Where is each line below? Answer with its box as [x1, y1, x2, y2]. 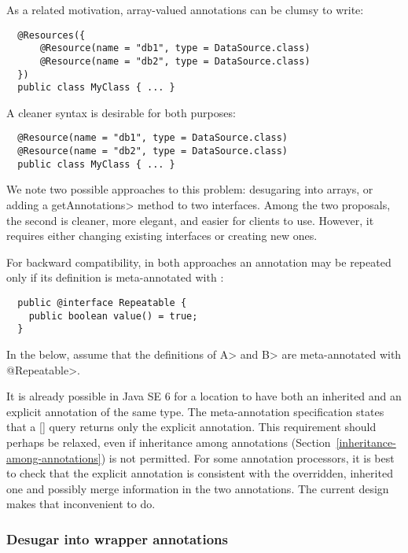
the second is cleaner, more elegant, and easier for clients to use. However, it [6, 212, 374, 228]
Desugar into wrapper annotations [6, 529, 228, 548]
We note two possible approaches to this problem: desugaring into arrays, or [6, 181, 373, 197]
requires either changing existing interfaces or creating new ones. [6, 227, 318, 244]
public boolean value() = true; [28, 310, 198, 322]
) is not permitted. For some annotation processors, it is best [101, 449, 395, 466]
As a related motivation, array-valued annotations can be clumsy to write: [6, 2, 364, 17]
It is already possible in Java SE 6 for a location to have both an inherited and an [6, 388, 402, 404]
